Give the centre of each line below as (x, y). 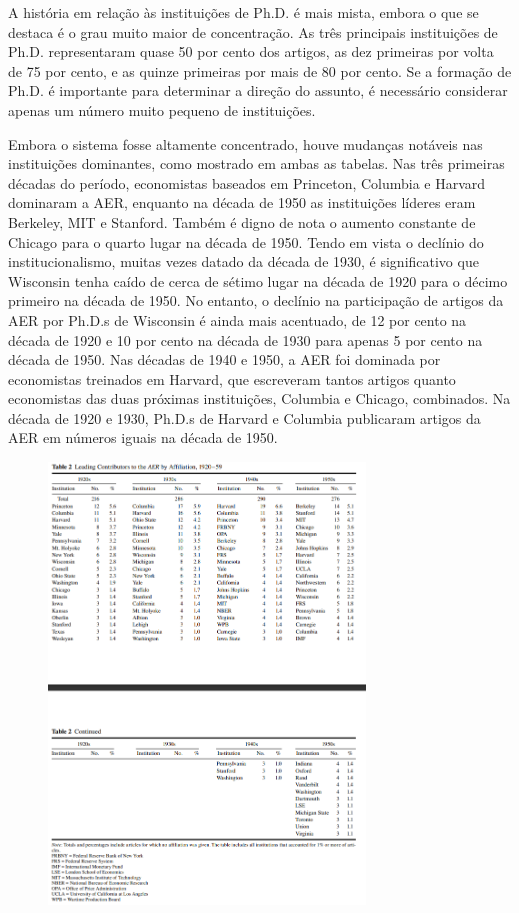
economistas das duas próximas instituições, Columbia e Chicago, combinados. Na (259, 398)
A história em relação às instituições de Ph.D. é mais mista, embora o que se (243, 12)
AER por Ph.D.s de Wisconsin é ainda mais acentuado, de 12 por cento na (237, 319)
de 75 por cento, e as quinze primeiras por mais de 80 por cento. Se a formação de (260, 70)
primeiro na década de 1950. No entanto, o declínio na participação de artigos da (256, 300)
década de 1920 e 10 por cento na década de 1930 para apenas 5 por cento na (245, 339)
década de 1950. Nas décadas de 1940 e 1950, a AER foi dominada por (224, 359)
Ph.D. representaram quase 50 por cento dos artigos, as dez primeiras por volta (251, 51)
